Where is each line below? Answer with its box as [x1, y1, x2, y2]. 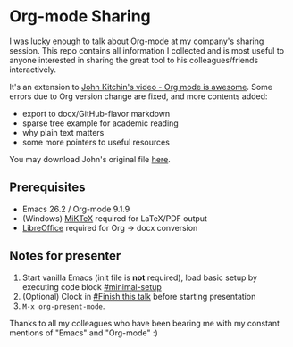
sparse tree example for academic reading [21, 118, 179, 128]
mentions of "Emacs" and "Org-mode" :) [9, 327, 158, 338]
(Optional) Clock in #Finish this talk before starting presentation [21, 291, 256, 302]
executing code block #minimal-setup [21, 281, 163, 292]
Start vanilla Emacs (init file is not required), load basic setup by [21, 272, 257, 283]
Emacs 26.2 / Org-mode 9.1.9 [21, 203, 130, 214]
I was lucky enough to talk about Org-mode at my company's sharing [9, 36, 264, 46]
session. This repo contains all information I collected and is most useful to [9, 45, 284, 55]
